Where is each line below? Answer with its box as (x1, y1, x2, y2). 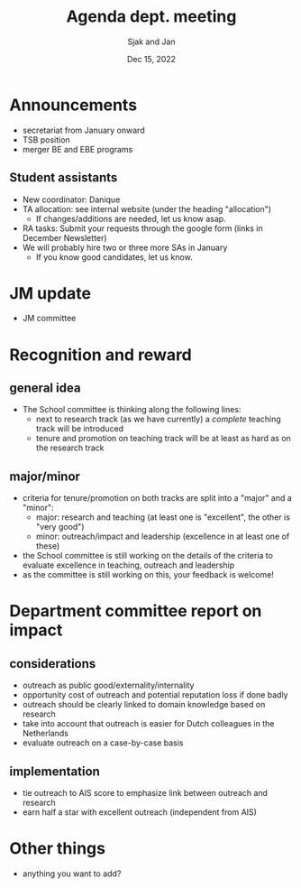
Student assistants (9, 170, 118, 186)
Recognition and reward (9, 345, 192, 365)
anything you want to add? (22, 868, 122, 879)
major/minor (9, 468, 81, 484)
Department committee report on (9, 601, 262, 622)
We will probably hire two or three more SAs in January (22, 242, 228, 253)
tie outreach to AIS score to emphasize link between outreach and (22, 788, 269, 799)
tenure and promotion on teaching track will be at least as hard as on (35, 433, 291, 444)
